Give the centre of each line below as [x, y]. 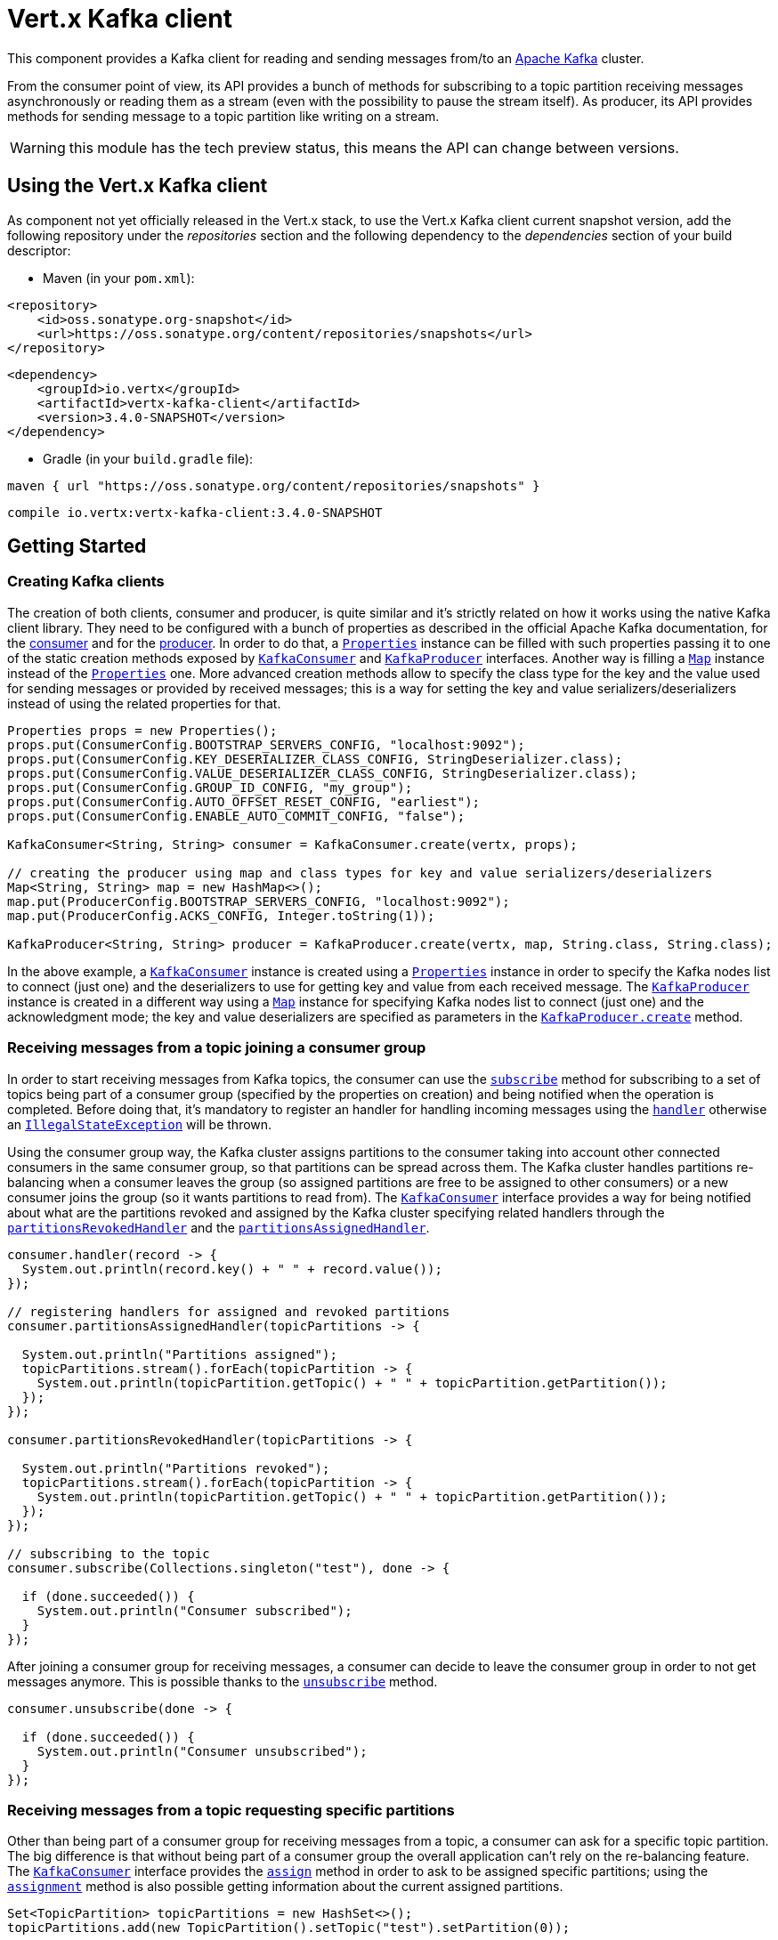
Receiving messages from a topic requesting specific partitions [231, 1810]
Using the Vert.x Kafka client [138, 186]
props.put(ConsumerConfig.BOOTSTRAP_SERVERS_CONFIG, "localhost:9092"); [266, 744]
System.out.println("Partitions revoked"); [176, 1468]
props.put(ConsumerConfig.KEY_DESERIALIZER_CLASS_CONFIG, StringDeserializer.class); [315, 759]
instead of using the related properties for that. [144, 703]
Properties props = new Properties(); [142, 730]
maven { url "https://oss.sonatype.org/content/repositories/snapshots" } [274, 485]
